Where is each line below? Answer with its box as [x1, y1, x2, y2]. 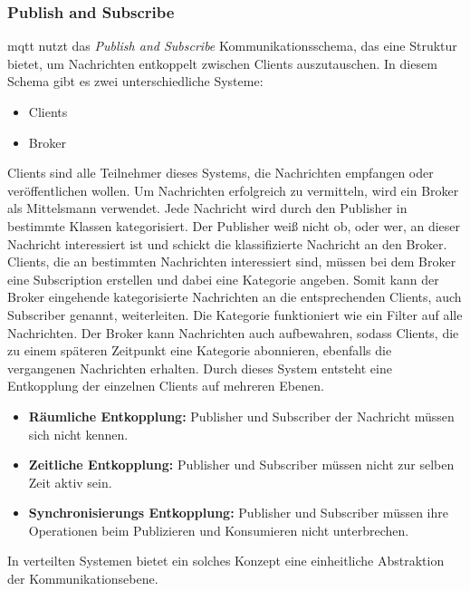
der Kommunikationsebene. [7, 569, 158, 588]
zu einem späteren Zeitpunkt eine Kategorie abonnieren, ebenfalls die [7, 341, 392, 360]
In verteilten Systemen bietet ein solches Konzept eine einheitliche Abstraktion [7, 551, 445, 570]
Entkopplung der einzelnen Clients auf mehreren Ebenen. [7, 376, 324, 395]
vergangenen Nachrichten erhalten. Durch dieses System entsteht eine [7, 358, 392, 377]
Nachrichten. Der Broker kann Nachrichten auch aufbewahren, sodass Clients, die [7, 323, 459, 342]
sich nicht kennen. [28, 424, 129, 443]
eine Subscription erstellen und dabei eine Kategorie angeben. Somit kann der [7, 269, 439, 288]
